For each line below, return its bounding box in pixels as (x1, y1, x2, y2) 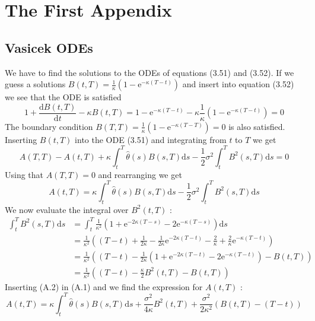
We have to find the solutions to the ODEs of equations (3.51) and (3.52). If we (5, 66, 294, 78)
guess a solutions (5, 78, 66, 90)
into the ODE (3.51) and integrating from (75, 133, 227, 145)
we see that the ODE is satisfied (5, 91, 122, 103)
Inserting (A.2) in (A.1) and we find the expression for (5, 280, 203, 293)
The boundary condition (5, 120, 93, 132)
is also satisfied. (228, 120, 285, 132)
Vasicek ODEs (5, 38, 93, 56)
